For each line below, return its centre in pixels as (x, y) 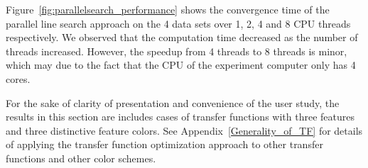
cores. (18, 78)
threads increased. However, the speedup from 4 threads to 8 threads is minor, (177, 51)
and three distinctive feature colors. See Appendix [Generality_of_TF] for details (184, 130)
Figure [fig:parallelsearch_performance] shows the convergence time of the (168, 9)
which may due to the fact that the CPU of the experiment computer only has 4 (181, 65)
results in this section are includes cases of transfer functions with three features (180, 117)
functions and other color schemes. (81, 158)
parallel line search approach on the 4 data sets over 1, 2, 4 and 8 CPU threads (178, 23)
